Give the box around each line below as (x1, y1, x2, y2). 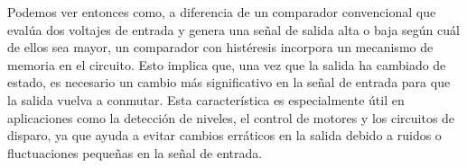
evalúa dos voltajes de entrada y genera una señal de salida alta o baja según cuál (7, 20, 460, 39)
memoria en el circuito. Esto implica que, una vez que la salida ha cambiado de (7, 55, 446, 74)
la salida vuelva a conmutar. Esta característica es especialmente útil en (7, 90, 405, 109)
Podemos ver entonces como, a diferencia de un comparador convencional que (7, 3, 436, 21)
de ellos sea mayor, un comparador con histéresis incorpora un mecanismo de (7, 38, 434, 57)
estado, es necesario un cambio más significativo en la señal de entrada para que (7, 73, 451, 92)
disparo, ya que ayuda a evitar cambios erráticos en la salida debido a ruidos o (7, 126, 442, 145)
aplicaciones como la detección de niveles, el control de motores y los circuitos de (7, 108, 455, 127)
